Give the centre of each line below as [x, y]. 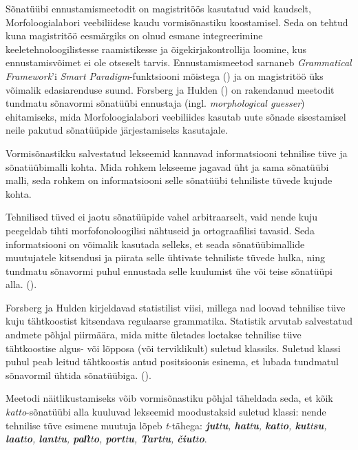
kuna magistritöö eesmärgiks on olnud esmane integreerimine [134, 35]
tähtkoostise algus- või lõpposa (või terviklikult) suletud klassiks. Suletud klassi [173, 348]
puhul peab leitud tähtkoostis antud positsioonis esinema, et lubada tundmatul [172, 361]
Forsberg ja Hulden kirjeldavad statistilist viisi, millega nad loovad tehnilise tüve [176, 307]
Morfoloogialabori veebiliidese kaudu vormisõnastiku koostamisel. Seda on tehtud [177, 22]
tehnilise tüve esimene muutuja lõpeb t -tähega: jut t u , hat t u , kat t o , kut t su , [166, 425]
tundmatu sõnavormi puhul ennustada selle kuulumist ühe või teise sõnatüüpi [169, 270]
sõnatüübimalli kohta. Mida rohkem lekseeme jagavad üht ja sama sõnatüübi [167, 166]
